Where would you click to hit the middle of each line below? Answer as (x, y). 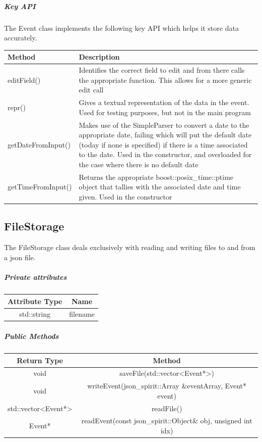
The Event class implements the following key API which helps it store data (121, 28)
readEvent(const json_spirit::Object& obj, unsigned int (167, 421)
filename (82, 314)
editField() (24, 80)
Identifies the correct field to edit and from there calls (162, 70)
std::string (35, 314)
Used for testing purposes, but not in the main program (165, 112)
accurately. (21, 38)
